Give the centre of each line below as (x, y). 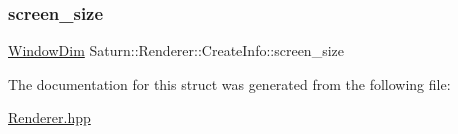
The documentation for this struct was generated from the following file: (229, 83)
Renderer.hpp (49, 117)
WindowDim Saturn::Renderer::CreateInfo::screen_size (176, 50)
